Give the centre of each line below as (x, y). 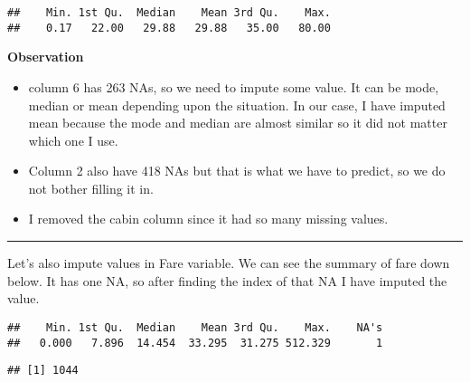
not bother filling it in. (91, 188)
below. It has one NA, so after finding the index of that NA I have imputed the (227, 280)
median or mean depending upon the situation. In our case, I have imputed (237, 105)
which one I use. (73, 140)
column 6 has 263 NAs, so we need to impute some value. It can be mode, (234, 86)
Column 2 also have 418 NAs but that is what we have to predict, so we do (237, 171)
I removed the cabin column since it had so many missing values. (208, 219)
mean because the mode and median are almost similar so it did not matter (238, 123)
